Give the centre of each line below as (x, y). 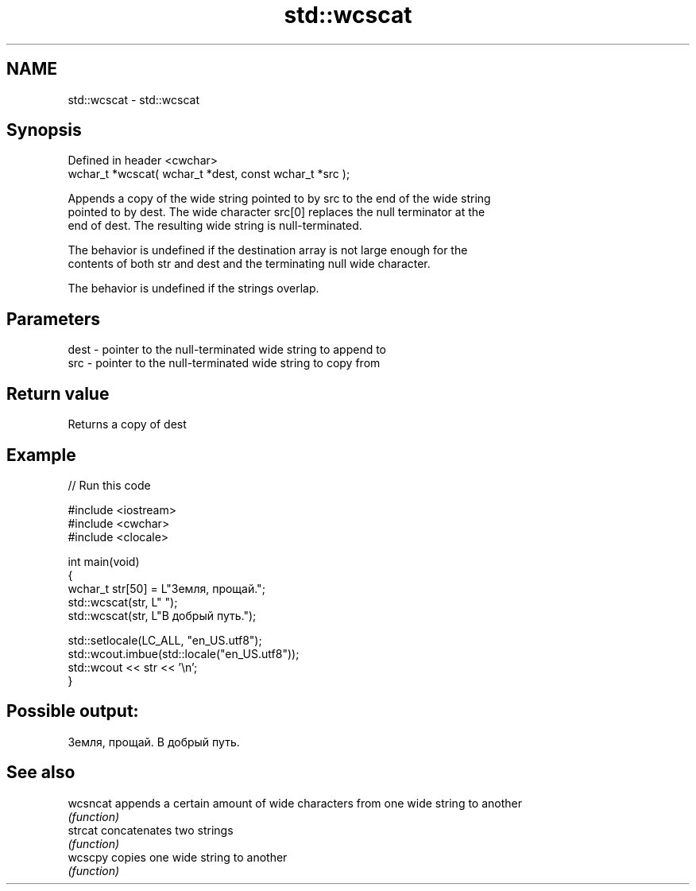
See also (41, 773)
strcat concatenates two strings (151, 830)
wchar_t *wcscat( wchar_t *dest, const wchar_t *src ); (209, 174)
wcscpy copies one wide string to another (178, 857)
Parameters (53, 319)
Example (41, 455)
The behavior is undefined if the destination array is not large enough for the (268, 250)
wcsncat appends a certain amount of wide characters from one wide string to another (295, 803)
